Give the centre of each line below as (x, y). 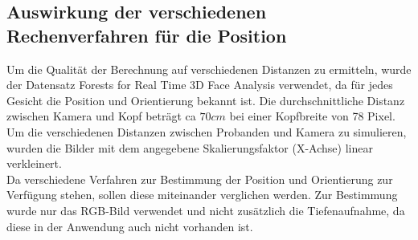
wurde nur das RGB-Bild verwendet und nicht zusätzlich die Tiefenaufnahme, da (206, 210)
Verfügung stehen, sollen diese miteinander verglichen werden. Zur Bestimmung (202, 195)
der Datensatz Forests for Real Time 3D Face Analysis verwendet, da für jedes (200, 85)
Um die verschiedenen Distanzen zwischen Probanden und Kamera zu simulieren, (207, 131)
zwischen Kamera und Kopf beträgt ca (101, 116)
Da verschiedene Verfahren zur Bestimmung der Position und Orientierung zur (200, 179)
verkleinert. (34, 163)
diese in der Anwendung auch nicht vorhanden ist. (130, 226)
